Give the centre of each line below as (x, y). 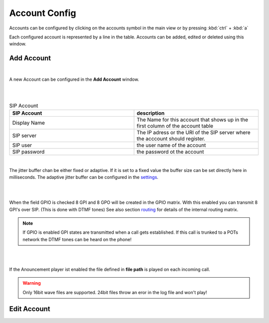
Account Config (43, 13)
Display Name (28, 123)
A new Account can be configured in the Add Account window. (74, 79)
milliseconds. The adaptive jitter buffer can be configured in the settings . (84, 177)
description (151, 113)
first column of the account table (175, 126)
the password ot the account (170, 152)
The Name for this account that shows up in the (193, 120)
